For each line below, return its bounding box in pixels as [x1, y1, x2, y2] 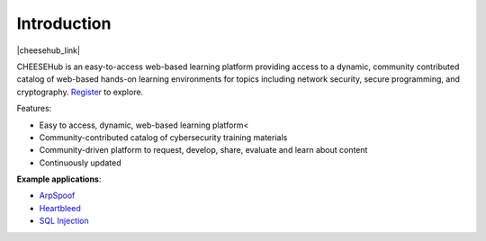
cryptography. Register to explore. [16, 86, 144, 97]
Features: [16, 103, 52, 114]
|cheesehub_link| [16, 45, 81, 56]
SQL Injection [39, 216, 89, 227]
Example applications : [16, 174, 102, 184]
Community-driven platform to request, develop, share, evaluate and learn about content [39, 145, 368, 156]
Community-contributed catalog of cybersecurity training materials [39, 131, 288, 143]
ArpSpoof [39, 190, 76, 201]
